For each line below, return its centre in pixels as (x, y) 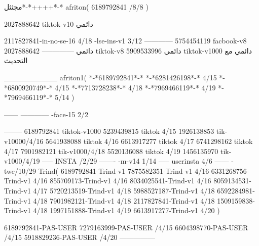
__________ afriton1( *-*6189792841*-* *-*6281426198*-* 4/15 (110, 77)
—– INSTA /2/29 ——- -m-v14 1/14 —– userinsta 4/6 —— (136, 161)
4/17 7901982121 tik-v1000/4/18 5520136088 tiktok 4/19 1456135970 (111, 151)
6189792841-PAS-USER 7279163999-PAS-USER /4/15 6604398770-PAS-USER (126, 227)
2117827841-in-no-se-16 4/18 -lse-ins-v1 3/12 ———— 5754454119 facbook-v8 (125, 41)
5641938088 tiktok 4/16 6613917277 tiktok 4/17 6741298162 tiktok (149, 141)
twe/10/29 (20, 170)
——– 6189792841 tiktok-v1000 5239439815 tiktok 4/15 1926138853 (109, 131)
